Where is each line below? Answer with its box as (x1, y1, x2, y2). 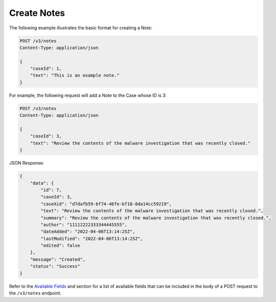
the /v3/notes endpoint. (9, 290, 62, 296)
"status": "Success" (30, 263, 81, 269)
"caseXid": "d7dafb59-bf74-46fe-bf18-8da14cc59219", (40, 201, 172, 207)
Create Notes (9, 7, 65, 18)
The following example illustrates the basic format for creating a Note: (9, 25, 153, 31)
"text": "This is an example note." (30, 72, 119, 78)
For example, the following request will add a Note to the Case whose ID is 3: (9, 92, 167, 98)
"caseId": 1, (30, 66, 62, 71)
